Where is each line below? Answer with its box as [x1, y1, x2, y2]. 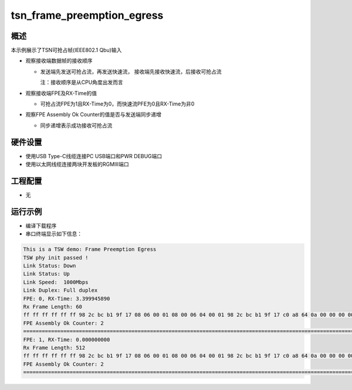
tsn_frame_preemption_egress [11, 9, 164, 22]
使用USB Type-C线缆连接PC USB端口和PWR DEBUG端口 [25, 152, 163, 159]
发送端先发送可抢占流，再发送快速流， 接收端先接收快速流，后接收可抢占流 [40, 68, 222, 75]
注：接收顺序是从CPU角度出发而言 [40, 79, 123, 86]
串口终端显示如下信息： [25, 230, 82, 237]
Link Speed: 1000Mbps [23, 279, 89, 285]
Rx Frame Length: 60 [23, 303, 82, 310]
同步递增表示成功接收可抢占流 [40, 122, 113, 129]
